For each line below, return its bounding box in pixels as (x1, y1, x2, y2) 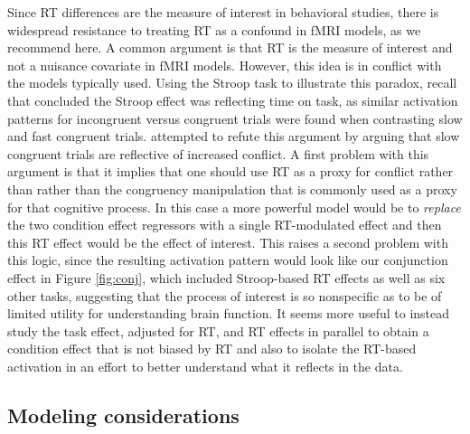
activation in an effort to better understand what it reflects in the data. (7, 356, 403, 375)
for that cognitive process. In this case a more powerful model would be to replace (7, 197, 461, 216)
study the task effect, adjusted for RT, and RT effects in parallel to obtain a (7, 321, 429, 340)
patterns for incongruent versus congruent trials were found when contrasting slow (7, 108, 463, 127)
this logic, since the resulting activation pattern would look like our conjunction (7, 250, 448, 269)
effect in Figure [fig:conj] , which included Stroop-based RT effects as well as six (7, 268, 446, 287)
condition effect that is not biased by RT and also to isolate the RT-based (7, 339, 417, 358)
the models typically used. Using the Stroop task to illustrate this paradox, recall (7, 73, 457, 92)
